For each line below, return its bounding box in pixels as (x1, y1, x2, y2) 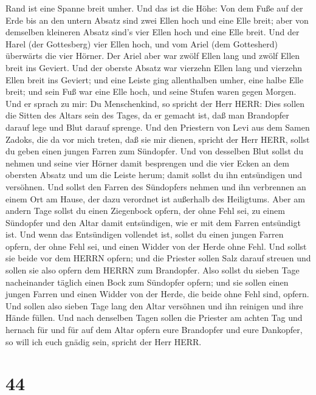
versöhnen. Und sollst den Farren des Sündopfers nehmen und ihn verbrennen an (5, 180, 306, 193)
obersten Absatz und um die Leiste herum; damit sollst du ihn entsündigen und (5, 168, 303, 181)
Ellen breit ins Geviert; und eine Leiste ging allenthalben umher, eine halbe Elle (5, 73, 304, 86)
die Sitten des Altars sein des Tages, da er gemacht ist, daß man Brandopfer (5, 109, 289, 122)
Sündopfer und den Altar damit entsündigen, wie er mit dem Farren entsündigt (5, 216, 301, 228)
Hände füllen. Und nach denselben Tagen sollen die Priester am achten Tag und (5, 311, 303, 324)
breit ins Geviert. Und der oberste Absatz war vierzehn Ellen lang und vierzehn (5, 61, 303, 74)
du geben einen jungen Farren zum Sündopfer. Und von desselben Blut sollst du (5, 145, 304, 157)
